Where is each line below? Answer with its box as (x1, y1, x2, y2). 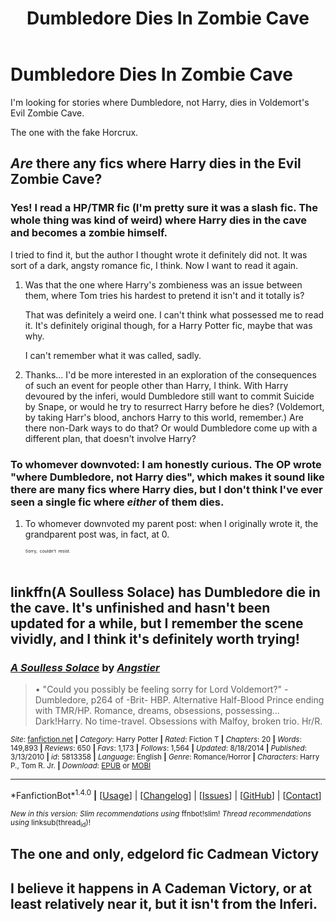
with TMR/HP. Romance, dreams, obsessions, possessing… (34, 705, 280, 717)
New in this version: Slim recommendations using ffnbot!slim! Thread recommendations (10, 808, 312, 819)
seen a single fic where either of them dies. (10, 495, 225, 509)
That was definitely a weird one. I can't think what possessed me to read (24, 308, 325, 321)
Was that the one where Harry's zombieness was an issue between (24, 278, 303, 291)
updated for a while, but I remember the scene (10, 615, 304, 632)
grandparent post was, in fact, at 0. (24, 528, 170, 540)
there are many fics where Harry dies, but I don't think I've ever (10, 482, 323, 496)
